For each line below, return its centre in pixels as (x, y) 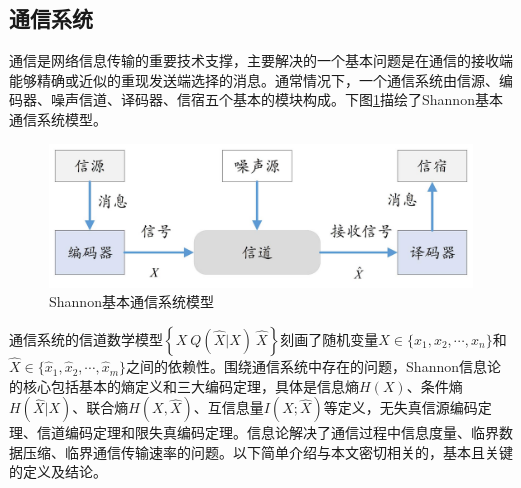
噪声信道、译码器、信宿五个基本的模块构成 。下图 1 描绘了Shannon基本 (276, 99)
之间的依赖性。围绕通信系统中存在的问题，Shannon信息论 (313, 366)
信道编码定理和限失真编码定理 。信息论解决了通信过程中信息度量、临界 (267, 432)
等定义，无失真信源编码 (400, 407)
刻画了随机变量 (329, 338)
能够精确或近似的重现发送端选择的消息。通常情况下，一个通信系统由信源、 (254, 79)
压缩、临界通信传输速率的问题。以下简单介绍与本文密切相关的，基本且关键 (267, 451)
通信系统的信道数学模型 (86, 338)
